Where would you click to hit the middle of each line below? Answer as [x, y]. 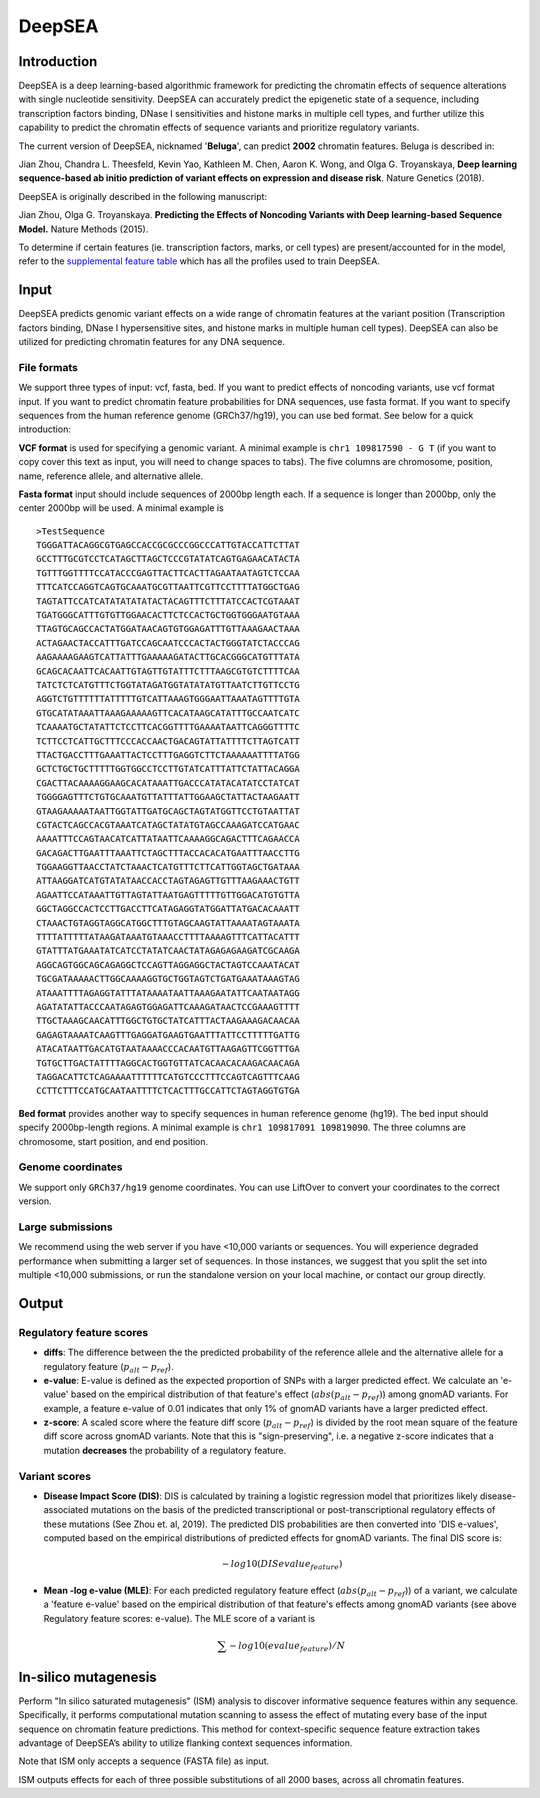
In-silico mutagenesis [87, 1676]
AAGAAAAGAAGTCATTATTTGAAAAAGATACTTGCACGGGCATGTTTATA [168, 657]
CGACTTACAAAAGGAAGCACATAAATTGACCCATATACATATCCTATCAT [168, 783]
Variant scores [55, 1476]
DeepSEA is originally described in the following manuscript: [143, 196]
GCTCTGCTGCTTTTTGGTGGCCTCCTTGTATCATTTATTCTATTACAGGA [168, 769]
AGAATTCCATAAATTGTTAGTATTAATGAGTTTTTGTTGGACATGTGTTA [168, 894]
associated [66, 1510]
